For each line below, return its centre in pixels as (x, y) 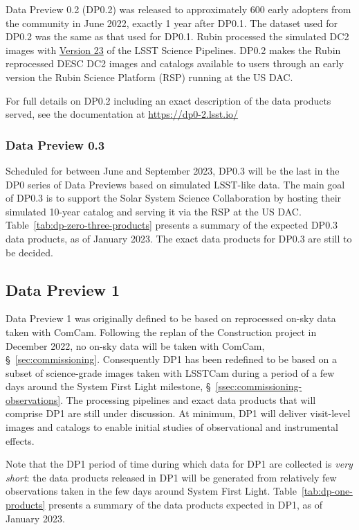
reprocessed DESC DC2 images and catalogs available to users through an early (175, 63)
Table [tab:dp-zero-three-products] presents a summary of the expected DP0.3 (172, 225)
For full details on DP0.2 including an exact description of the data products (168, 100)
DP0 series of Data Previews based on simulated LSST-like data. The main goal (175, 184)
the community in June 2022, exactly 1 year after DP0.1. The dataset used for (172, 23)
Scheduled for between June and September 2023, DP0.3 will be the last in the (173, 170)
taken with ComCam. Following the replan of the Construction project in (161, 332)
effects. (20, 440)
